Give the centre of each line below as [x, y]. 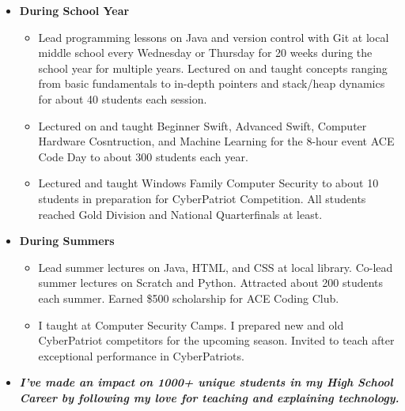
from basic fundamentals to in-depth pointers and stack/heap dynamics [212, 83]
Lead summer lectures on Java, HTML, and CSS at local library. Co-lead [216, 267]
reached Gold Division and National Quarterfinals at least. [180, 214]
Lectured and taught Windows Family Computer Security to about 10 [208, 183]
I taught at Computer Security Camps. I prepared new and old [191, 324]
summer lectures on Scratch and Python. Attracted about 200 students [211, 283]
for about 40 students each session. [123, 98]
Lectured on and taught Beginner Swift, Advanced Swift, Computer [202, 125]
